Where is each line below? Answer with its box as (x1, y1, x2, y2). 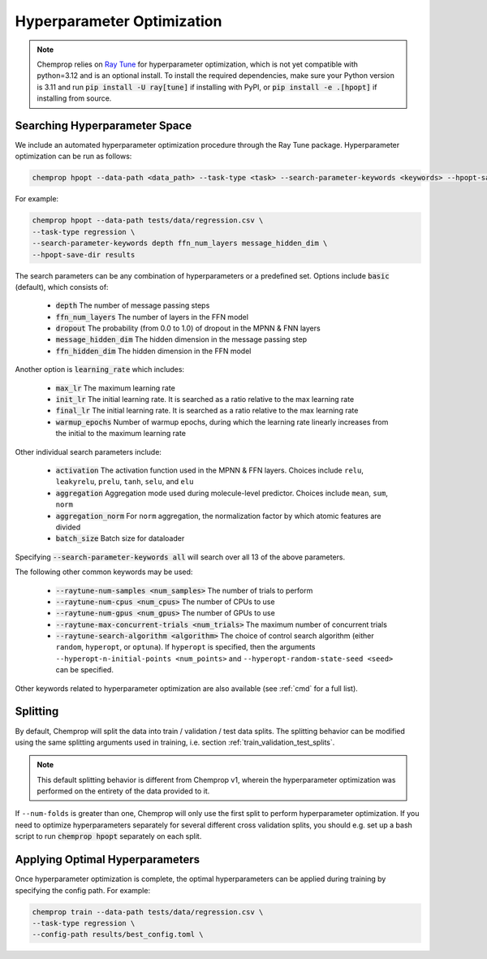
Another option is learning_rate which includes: (15, 365, 185, 374)
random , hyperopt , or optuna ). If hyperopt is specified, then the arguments (55, 642, 316, 652)
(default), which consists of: (15, 282, 109, 292)
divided (55, 522, 81, 532)
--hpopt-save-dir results (32, 250, 136, 259)
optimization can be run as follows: (15, 151, 132, 162)
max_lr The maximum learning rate (55, 382, 176, 393)
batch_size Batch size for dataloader (55, 533, 185, 543)
